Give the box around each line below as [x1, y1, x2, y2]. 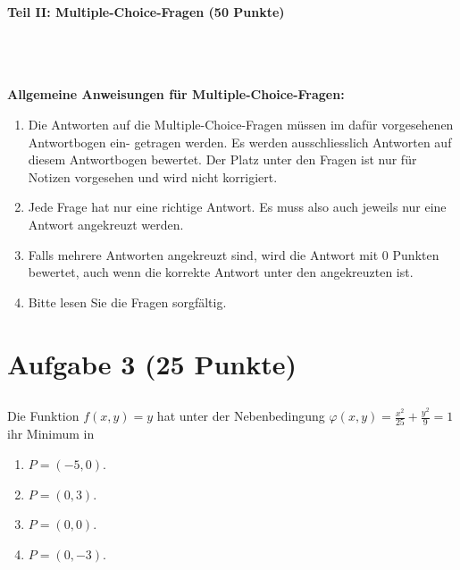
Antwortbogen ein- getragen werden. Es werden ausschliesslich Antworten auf [28, 132, 452, 151]
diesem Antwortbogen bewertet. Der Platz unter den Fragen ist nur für [28, 150, 417, 169]
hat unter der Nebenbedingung [156, 407, 325, 425]
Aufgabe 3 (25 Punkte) [7, 345, 297, 381]
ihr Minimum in [7, 424, 95, 443]
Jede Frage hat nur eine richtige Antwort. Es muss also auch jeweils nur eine [28, 197, 447, 216]
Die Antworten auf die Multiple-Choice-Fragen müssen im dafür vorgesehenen [28, 114, 454, 133]
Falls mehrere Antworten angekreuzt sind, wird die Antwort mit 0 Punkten [28, 245, 439, 264]
